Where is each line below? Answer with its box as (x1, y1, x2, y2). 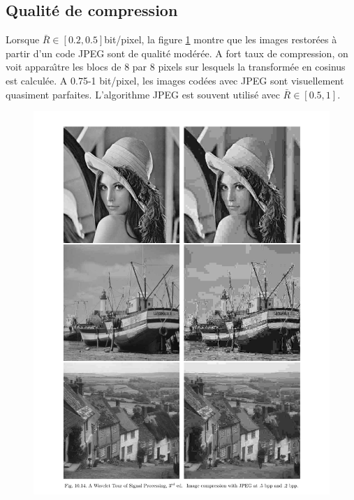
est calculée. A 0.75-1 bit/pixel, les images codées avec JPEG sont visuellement (6, 73, 344, 87)
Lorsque (6, 32, 40, 47)
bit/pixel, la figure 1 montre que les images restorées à (104, 32, 337, 47)
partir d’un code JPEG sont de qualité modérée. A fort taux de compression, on (6, 45, 348, 60)
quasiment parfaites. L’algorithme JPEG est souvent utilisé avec (6, 87, 280, 101)
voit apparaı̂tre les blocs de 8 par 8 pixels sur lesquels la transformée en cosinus (6, 59, 346, 74)
